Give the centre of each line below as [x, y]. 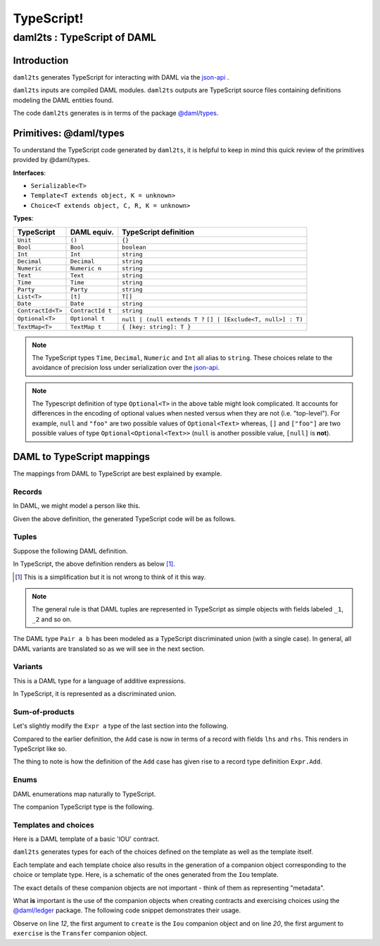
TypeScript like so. [40, 749]
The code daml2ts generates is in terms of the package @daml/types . [116, 113]
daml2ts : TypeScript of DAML [85, 37]
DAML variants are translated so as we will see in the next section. [109, 649]
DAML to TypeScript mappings [82, 457]
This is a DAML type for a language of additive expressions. [99, 680]
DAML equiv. [92, 232]
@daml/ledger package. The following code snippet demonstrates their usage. [127, 910]
